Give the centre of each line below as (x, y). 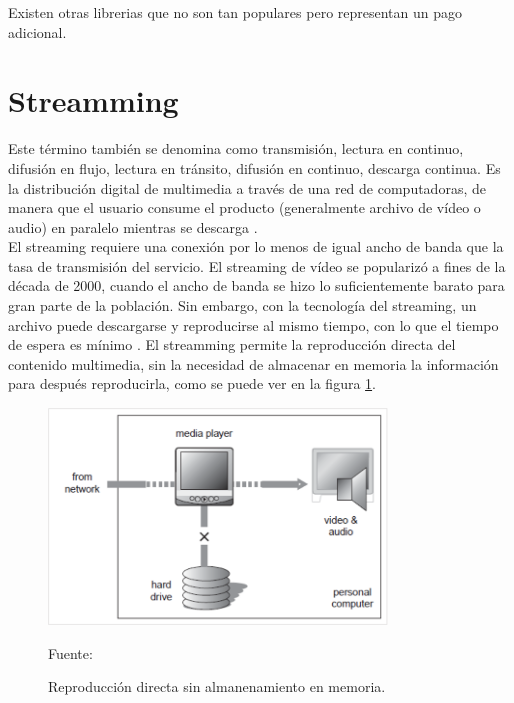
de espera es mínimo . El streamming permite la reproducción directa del (232, 344)
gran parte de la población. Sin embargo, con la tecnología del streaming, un (242, 305)
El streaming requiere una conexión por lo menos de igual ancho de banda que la (256, 246)
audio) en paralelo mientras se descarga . (133, 226)
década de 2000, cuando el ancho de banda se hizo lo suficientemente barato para (256, 285)
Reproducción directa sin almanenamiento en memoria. (217, 686)
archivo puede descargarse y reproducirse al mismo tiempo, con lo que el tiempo (253, 324)
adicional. (37, 31)
